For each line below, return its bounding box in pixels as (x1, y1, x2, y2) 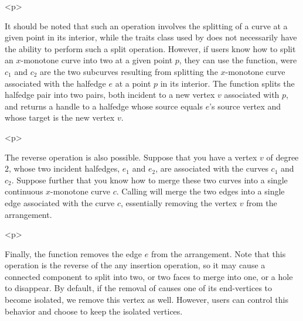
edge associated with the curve (5, 196, 115, 209)
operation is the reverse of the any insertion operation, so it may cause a (5, 259, 265, 271)
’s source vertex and (209, 100, 281, 112)
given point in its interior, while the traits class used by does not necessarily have (5, 31, 297, 43)
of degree (266, 151, 299, 163)
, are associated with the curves (155, 162, 268, 175)
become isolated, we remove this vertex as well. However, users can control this (5, 293, 288, 306)
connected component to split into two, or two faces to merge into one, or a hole (5, 270, 293, 282)
